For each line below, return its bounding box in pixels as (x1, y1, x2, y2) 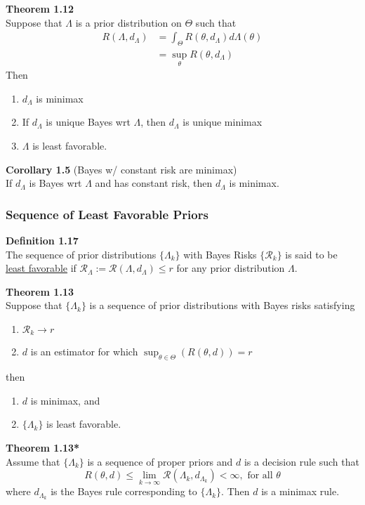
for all (247, 471, 273, 481)
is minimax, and (30, 393, 100, 407)
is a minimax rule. (261, 484, 340, 499)
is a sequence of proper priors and (87, 454, 233, 468)
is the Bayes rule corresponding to (51, 484, 197, 499)
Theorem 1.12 (6, 1, 74, 15)
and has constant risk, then (95, 176, 213, 190)
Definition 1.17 (6, 233, 79, 248)
